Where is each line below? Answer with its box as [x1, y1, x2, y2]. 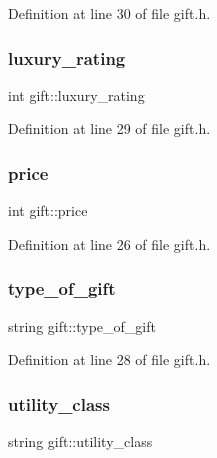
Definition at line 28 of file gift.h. [8, 349, 211, 370]
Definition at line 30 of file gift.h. [8, 3, 211, 23]
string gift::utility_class [8, 431, 153, 452]
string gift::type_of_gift [8, 315, 156, 336]
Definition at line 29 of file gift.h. [8, 118, 211, 139]
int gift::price [8, 200, 88, 221]
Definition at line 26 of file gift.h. [8, 233, 211, 254]
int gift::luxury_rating [8, 84, 145, 105]
